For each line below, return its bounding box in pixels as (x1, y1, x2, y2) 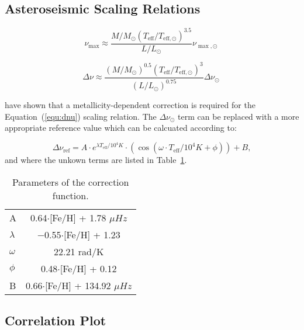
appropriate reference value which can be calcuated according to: (5, 121, 237, 134)
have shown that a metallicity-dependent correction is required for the (5, 99, 255, 111)
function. (52, 189, 89, 203)
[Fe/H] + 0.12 (60, 262, 117, 276)
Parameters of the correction (12, 175, 129, 189)
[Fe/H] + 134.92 (44, 279, 111, 293)
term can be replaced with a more (178, 110, 299, 122)
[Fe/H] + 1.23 (64, 228, 120, 242)
